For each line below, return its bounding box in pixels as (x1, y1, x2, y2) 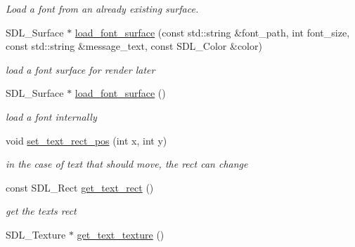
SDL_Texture (6, 227, 66, 241)
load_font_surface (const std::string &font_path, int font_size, (75, 25, 350, 39)
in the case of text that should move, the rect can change (6, 156, 248, 171)
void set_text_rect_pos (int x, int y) (6, 133, 167, 147)
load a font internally (6, 109, 97, 123)
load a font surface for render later (6, 62, 155, 76)
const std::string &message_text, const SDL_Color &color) (6, 39, 262, 53)
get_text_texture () (77, 227, 164, 241)
